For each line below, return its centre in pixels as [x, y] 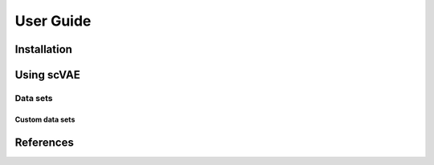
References [44, 142]
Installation [43, 49]
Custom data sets [45, 119]
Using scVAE [47, 75]
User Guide [53, 21]
